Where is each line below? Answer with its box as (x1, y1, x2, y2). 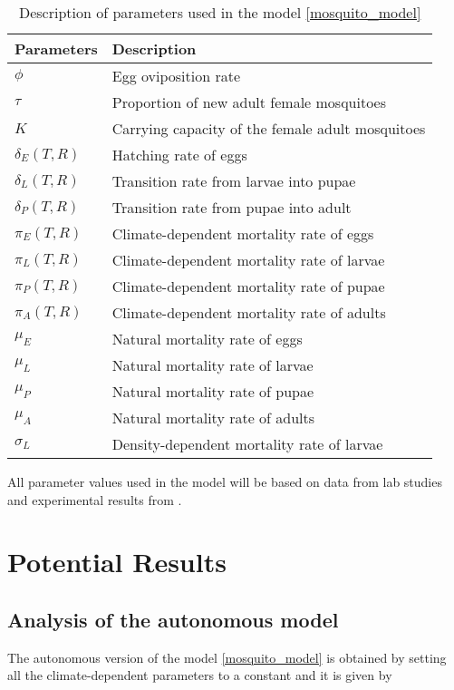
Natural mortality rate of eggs (111, 328, 303, 349)
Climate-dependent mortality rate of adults (111, 302, 386, 323)
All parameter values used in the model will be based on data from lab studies (7, 472, 442, 491)
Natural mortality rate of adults (111, 407, 315, 428)
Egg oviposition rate (111, 65, 240, 86)
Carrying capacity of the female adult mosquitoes (111, 118, 426, 139)
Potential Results (7, 543, 227, 580)
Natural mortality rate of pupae (111, 381, 314, 402)
